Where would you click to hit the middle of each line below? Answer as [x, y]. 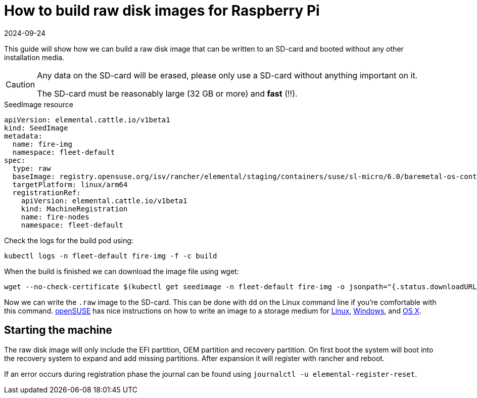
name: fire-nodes [55, 217]
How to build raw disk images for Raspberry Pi [162, 11]
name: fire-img [42, 144]
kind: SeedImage [36, 128]
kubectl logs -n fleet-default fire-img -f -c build [111, 256]
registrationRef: [46, 192]
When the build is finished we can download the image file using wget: [122, 271]
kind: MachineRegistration [74, 209]
